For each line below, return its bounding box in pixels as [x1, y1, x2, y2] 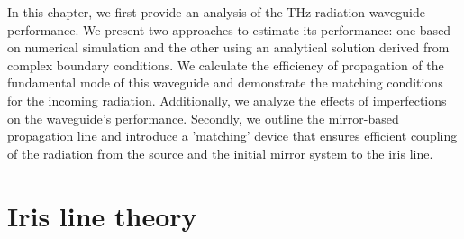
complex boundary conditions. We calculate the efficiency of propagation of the [7, 55, 444, 74]
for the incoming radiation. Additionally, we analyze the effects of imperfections [7, 90, 447, 109]
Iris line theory [7, 197, 197, 234]
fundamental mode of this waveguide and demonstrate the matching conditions [7, 73, 443, 92]
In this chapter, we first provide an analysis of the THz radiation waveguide [7, 3, 426, 21]
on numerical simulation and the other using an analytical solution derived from [7, 38, 450, 57]
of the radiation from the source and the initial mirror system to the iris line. [7, 143, 433, 162]
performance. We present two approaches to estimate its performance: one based [7, 20, 451, 39]
